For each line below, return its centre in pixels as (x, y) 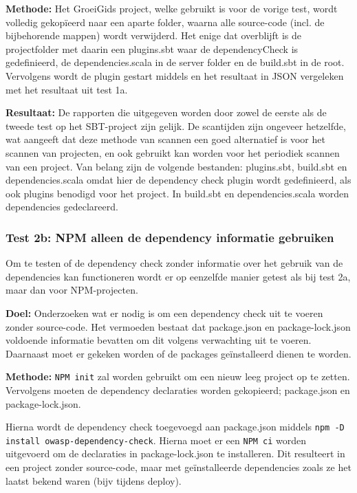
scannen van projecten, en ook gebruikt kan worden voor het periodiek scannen (173, 152)
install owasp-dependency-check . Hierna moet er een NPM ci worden (156, 440)
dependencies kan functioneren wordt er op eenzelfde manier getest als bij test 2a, (178, 276)
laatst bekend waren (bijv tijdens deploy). (94, 480)
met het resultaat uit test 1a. (67, 89)
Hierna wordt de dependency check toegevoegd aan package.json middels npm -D (175, 427)
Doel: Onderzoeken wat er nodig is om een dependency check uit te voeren (164, 313)
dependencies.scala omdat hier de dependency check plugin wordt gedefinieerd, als (178, 180)
